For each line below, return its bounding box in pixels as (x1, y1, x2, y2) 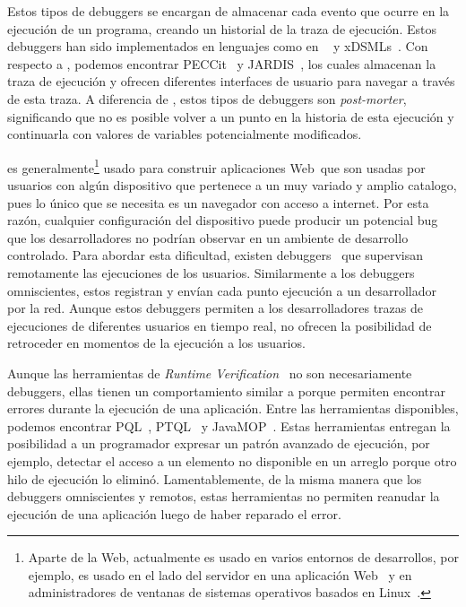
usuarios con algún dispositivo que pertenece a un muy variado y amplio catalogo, (7, 176, 457, 194)
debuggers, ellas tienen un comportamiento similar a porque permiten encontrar (7, 381, 445, 400)
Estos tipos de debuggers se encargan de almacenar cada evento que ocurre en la (7, 2, 450, 20)
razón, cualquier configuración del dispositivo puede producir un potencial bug (7, 211, 438, 230)
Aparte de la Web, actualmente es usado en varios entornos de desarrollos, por (28, 548, 459, 567)
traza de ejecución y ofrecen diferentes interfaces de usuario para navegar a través (7, 72, 455, 91)
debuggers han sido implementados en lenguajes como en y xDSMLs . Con (7, 37, 428, 56)
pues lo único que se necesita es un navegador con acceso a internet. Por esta (7, 193, 429, 212)
